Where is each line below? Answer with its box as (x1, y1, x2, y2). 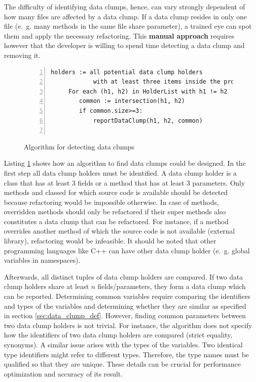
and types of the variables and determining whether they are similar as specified (4, 300, 246, 311)
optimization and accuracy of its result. (4, 368, 123, 379)
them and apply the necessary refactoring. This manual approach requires (4, 30, 234, 41)
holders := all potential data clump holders (51, 68, 203, 76)
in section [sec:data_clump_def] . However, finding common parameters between (4, 310, 246, 321)
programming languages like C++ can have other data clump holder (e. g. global (4, 245, 250, 255)
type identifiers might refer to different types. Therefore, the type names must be (4, 349, 249, 359)
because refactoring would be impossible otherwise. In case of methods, (4, 196, 219, 207)
